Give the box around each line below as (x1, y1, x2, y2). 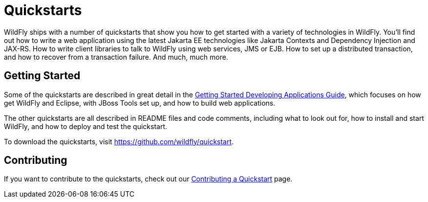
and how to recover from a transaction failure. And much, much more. (4, 52, 228, 61)
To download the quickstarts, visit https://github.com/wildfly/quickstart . (4, 137, 234, 146)
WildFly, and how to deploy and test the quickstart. (4, 122, 167, 131)
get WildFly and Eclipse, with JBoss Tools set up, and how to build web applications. (4, 98, 276, 107)
